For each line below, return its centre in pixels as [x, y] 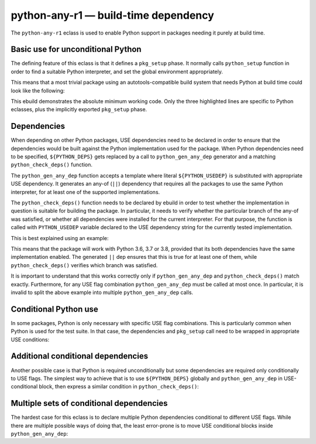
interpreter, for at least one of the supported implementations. [85, 192]
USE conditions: [30, 339]
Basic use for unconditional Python [76, 49]
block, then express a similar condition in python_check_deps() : [119, 387]
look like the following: [38, 90]
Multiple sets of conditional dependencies [89, 403]
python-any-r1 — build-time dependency [113, 15]
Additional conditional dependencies [80, 356]
